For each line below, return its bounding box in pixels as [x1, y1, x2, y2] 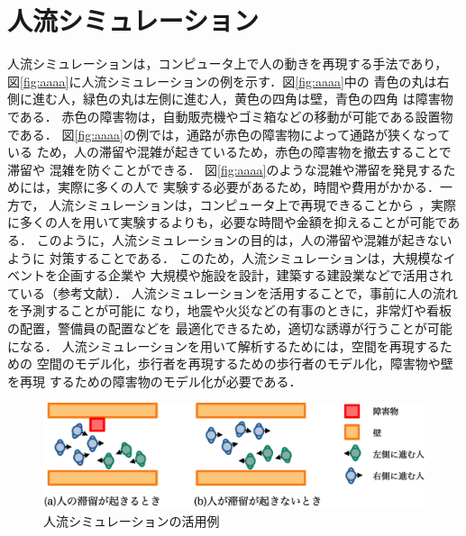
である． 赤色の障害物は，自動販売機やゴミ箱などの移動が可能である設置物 [7, 106, 453, 125]
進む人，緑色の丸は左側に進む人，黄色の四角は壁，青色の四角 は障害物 [32, 89, 453, 108]
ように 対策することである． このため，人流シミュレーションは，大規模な [7, 248, 443, 267]
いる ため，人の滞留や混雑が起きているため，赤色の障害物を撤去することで [7, 142, 452, 161]
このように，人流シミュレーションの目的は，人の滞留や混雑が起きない [36, 231, 452, 250]
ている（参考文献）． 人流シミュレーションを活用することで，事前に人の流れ [7, 283, 459, 302]
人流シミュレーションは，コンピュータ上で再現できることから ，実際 [49, 195, 456, 213]
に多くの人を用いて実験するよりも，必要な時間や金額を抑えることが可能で [7, 213, 448, 232]
